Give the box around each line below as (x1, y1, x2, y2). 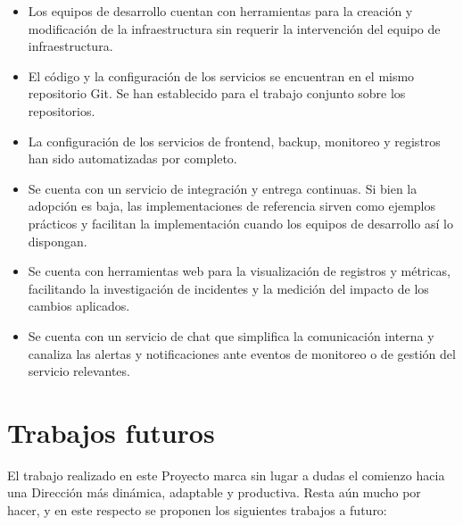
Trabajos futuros (7, 413, 215, 450)
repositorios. (28, 101, 95, 120)
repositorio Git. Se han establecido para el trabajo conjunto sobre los (28, 84, 406, 103)
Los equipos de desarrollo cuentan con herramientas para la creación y (28, 2, 413, 20)
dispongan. (28, 231, 87, 250)
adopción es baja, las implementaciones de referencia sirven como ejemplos (28, 196, 436, 215)
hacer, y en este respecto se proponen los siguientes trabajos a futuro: (7, 501, 387, 519)
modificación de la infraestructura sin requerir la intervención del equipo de (28, 19, 441, 37)
